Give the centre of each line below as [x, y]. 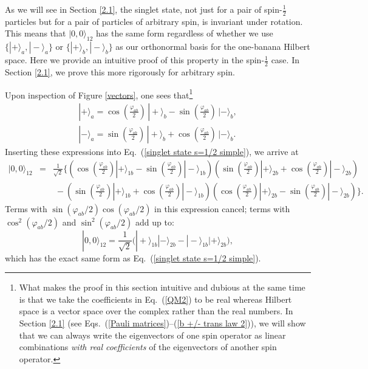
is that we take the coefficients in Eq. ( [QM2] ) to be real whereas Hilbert [155, 299]
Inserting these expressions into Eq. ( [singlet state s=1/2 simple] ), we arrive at [152, 151]
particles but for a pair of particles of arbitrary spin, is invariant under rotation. [154, 21]
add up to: [155, 222]
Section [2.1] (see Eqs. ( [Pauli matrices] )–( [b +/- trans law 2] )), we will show [162, 322]
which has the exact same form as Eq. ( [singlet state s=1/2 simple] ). [133, 257]
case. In [285, 60]
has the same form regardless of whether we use [184, 33]
